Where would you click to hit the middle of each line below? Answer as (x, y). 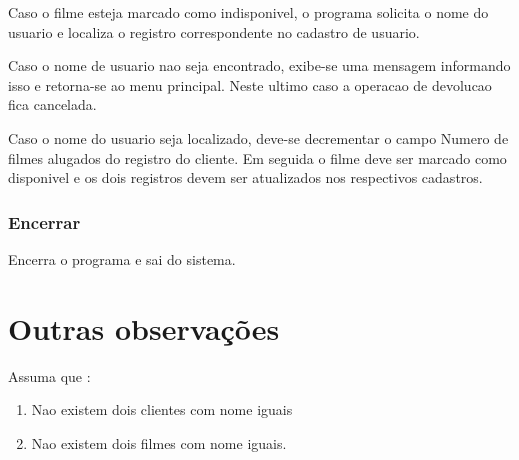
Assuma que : (49, 375)
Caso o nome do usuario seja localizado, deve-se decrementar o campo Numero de (258, 137)
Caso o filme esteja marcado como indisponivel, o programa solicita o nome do (248, 12)
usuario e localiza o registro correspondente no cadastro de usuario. (214, 31)
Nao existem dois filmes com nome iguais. (159, 442)
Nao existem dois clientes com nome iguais (162, 409)
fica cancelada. (52, 104)
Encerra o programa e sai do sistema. (122, 258)
